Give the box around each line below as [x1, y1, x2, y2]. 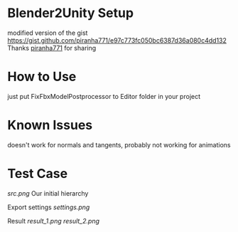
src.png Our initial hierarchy [7, 189, 89, 197]
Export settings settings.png [7, 203, 90, 211]
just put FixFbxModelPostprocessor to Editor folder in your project [7, 92, 201, 100]
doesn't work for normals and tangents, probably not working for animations [7, 140, 231, 149]
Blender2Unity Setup [7, 5, 134, 21]
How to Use [7, 69, 77, 85]
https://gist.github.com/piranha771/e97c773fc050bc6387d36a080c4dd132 [7, 36, 227, 44]
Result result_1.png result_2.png [7, 216, 100, 225]
